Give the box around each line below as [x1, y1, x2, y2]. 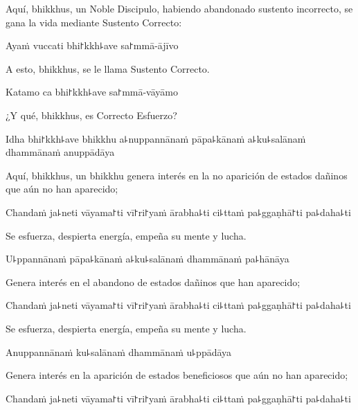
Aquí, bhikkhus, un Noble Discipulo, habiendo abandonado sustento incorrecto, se [6, 1, 353, 15]
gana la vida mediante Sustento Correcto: [6, 15, 182, 29]
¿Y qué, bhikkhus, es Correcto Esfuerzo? [6, 107, 177, 122]
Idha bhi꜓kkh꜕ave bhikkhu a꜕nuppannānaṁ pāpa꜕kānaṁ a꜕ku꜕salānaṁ [6, 131, 306, 145]
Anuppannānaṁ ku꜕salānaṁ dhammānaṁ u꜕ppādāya [6, 344, 232, 359]
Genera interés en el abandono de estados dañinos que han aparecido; [6, 274, 301, 289]
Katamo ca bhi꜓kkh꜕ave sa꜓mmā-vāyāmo [6, 84, 178, 99]
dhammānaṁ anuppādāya [6, 145, 115, 159]
